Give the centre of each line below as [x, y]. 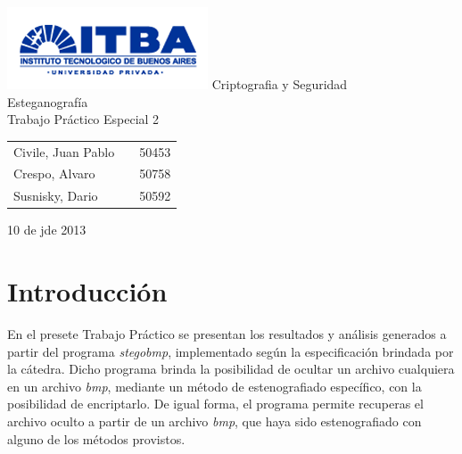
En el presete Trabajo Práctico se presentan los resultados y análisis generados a [227, 334]
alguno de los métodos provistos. [96, 438]
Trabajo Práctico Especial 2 [83, 119]
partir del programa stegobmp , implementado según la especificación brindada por [231, 351]
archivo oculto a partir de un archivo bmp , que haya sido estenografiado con [214, 421]
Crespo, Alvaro [54, 173]
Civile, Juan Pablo [64, 151]
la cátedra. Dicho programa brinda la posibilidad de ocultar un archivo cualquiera [231, 369]
